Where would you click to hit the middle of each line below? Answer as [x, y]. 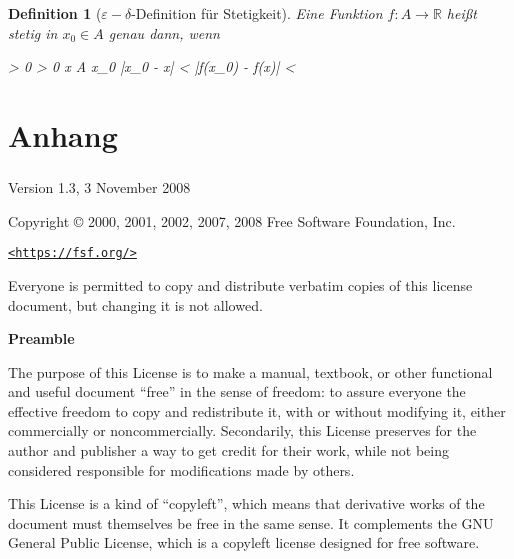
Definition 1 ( [55, 13]
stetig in [33, 32]
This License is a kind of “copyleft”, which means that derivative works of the [246, 503]
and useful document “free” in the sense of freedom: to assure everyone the [237, 391]
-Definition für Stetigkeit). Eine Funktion [257, 13]
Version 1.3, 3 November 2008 [99, 187]
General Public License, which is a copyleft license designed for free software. [244, 542]
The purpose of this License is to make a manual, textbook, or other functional [250, 371]
